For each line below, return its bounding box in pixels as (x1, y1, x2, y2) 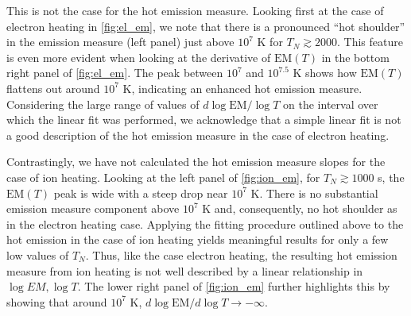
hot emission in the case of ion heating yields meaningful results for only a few (6, 231, 389, 248)
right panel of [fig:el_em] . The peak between (6, 64, 223, 81)
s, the (378, 168, 405, 185)
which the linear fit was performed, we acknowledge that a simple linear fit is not (6, 111, 401, 128)
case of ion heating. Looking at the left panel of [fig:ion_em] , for (6, 168, 320, 185)
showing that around (6, 293, 107, 310)
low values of (6, 246, 69, 263)
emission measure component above (6, 200, 180, 217)
